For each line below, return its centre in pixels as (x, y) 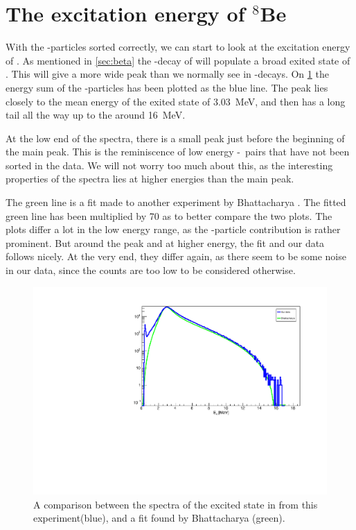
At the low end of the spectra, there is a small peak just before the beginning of (175, 138)
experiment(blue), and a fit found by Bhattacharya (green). (159, 518)
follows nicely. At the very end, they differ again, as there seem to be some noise (176, 256)
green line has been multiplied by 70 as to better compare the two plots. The (169, 215)
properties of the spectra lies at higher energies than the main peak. (150, 179)
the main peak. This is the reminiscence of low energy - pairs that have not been (178, 152)
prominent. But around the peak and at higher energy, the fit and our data (165, 242)
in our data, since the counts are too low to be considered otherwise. (151, 270)
